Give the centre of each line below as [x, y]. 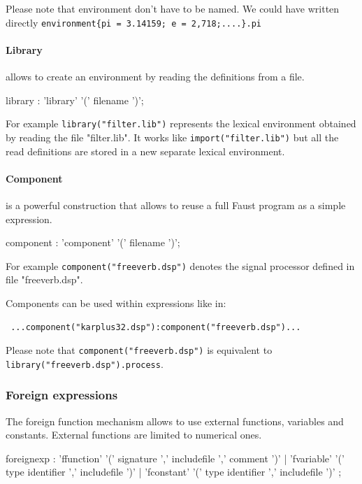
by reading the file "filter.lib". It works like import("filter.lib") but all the [172, 137]
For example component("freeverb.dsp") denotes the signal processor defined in [180, 265]
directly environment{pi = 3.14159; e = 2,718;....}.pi [133, 22]
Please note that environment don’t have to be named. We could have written [173, 8]
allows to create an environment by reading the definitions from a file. [155, 77]
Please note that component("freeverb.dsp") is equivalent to [139, 350]
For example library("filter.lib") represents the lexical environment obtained [181, 123]
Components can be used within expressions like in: [116, 302]
